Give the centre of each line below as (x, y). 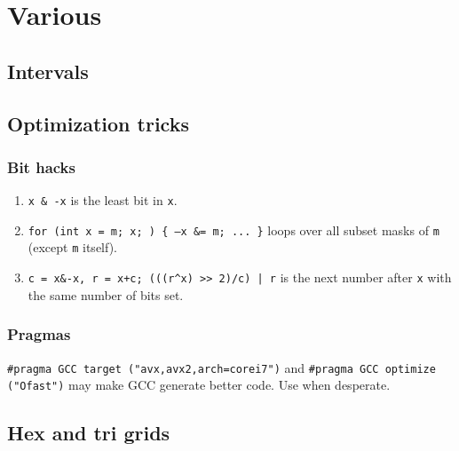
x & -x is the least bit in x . (103, 200)
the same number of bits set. (106, 294)
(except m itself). (72, 247)
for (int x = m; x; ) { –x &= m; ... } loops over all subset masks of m (233, 229)
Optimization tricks (98, 123)
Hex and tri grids (89, 433)
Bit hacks (41, 166)
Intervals (48, 71)
